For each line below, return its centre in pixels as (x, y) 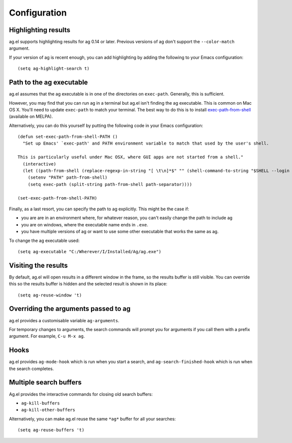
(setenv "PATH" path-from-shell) (68, 177)
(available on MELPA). (31, 116)
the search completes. (31, 369)
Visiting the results (38, 265)
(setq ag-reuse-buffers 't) (51, 430)
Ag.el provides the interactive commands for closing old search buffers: (81, 394)
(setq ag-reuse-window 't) (50, 295)
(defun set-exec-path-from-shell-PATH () (68, 137)
